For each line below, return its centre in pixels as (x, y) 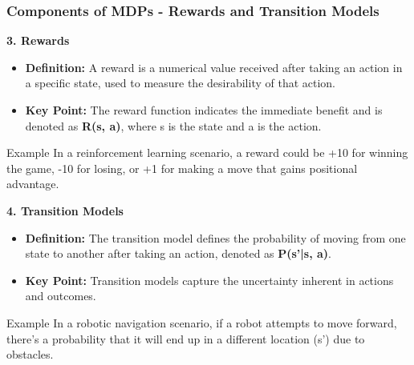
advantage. (33, 184)
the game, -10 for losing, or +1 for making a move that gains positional (182, 168)
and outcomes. (61, 296)
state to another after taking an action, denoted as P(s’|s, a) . (178, 253)
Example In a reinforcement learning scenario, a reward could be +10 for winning (207, 152)
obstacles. (30, 354)
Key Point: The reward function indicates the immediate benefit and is (204, 110)
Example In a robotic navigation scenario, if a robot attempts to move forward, (202, 322)
